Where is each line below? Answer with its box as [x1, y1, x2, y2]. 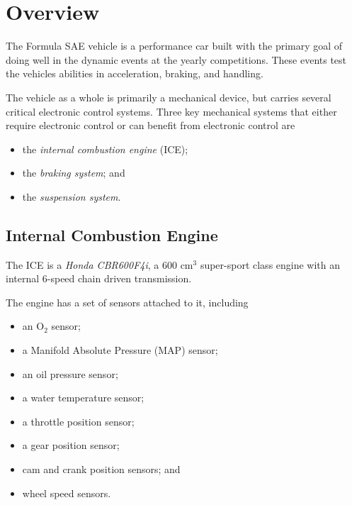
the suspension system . [22, 189, 121, 204]
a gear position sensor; [22, 438, 120, 453]
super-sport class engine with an [200, 257, 341, 272]
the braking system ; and [22, 165, 125, 180]
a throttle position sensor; [22, 414, 135, 428]
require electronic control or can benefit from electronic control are [6, 118, 295, 133]
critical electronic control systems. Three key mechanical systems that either [6, 104, 337, 118]
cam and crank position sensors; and [22, 462, 181, 477]
